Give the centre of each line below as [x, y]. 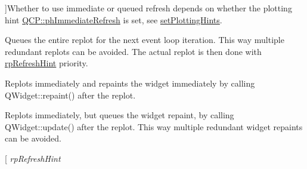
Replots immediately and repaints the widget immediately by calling [130, 83]
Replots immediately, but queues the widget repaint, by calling [120, 115]
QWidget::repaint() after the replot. [70, 95]
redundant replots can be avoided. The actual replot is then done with [133, 51]
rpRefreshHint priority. [46, 63]
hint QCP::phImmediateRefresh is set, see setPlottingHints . [114, 19]
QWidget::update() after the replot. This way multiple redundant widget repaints [154, 126]
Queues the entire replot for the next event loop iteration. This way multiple [145, 40]
